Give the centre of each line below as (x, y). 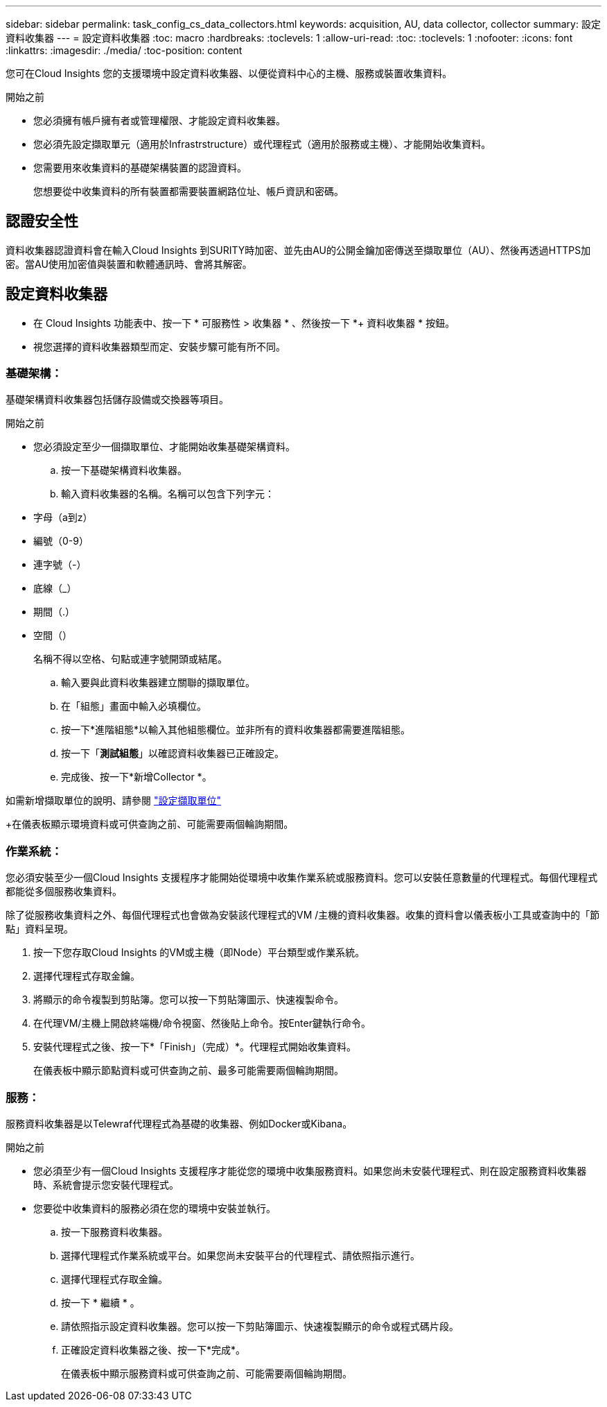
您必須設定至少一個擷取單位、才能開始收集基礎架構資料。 (164, 447)
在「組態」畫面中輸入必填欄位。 (134, 706)
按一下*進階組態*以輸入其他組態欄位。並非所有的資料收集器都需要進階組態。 (236, 730)
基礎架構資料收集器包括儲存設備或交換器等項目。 (117, 400)
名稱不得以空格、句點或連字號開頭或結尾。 (130, 659)
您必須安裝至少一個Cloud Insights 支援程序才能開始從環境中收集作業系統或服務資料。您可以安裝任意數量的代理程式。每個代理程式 (302, 878)
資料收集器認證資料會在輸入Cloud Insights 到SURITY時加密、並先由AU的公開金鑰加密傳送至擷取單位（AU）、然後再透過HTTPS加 (298, 250)
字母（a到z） (63, 518)
